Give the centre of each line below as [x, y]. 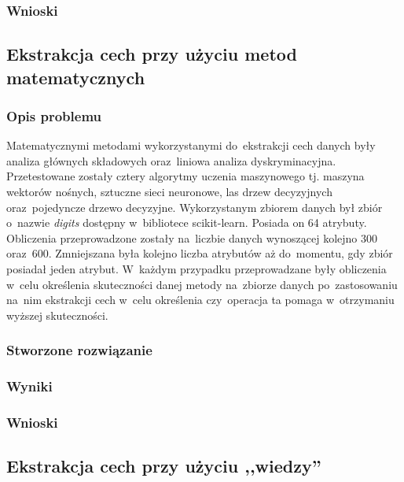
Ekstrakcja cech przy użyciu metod [152, 54]
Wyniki [29, 386]
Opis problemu [54, 115]
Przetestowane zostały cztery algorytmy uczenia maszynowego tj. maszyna [185, 176]
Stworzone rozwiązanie [79, 350]
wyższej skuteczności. [57, 315]
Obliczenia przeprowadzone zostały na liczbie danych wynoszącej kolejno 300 [192, 237]
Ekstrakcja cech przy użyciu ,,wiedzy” [164, 466]
